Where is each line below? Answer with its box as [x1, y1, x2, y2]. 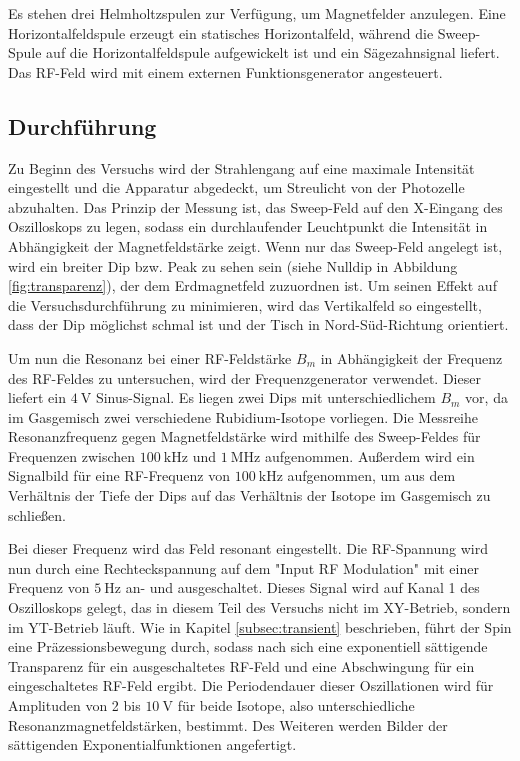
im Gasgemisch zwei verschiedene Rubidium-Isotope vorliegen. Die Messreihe [8, 406, 478, 427]
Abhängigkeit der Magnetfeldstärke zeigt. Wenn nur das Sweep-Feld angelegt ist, [8, 235, 503, 256]
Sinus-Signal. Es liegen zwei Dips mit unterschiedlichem [95, 387, 436, 408]
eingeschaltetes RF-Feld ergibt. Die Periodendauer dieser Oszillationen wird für [8, 675, 494, 696]
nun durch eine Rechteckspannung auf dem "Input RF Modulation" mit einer [8, 557, 479, 578]
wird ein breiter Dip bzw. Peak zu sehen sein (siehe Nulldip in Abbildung [8, 255, 458, 276]
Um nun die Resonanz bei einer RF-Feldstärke [8, 347, 292, 368]
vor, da [465, 387, 508, 408]
